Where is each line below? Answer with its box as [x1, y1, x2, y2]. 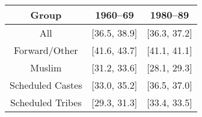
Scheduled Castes [10, 78, 82, 92]
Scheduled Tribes [10, 95, 82, 109]
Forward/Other [14, 43, 78, 57]
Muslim [30, 61, 62, 74]
